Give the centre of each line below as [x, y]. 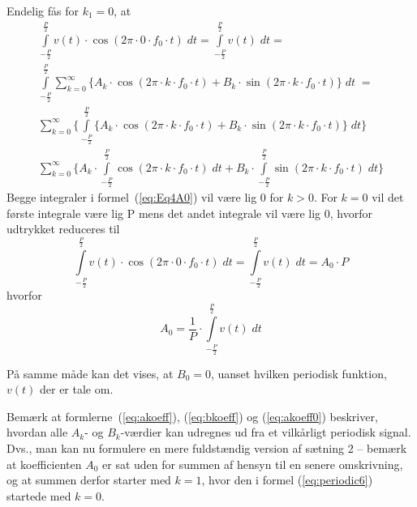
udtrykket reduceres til [63, 229]
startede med [39, 495]
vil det [388, 197]
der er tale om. [76, 389]
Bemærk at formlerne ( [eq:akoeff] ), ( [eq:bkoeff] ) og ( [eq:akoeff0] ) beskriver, [192, 416]
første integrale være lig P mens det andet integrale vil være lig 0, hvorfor [189, 213]
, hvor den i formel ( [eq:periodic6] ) [287, 480]
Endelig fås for [43, 11]
